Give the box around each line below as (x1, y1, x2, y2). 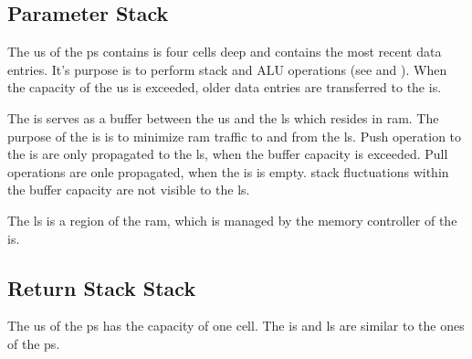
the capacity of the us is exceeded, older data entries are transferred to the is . (7, 78, 442, 97)
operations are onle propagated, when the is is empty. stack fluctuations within (7, 162, 449, 181)
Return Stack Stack (7, 273, 196, 301)
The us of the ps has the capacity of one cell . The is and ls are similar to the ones (7, 316, 465, 335)
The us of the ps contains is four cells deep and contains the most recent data (7, 42, 442, 61)
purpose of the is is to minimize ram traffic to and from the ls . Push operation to (7, 126, 462, 145)
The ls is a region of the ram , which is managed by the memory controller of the (7, 210, 457, 229)
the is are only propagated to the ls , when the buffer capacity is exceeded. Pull (7, 144, 448, 164)
